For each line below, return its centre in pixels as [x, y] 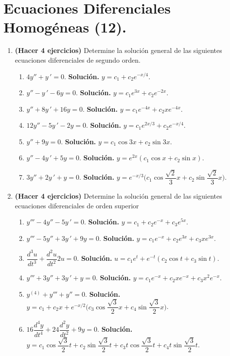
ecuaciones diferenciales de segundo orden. [78, 59]
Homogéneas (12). [65, 27]
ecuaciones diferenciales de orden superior [77, 205]
